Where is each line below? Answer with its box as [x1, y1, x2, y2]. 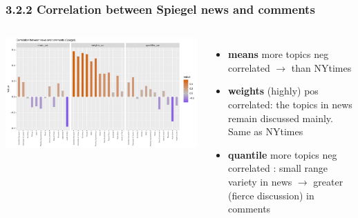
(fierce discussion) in [228, 188, 314, 202]
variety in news [228, 174, 292, 188]
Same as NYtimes [228, 124, 303, 139]
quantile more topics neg [228, 147, 337, 161]
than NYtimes [291, 60, 352, 75]
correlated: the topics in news [228, 97, 352, 111]
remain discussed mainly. [228, 110, 333, 125]
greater [313, 174, 343, 188]
